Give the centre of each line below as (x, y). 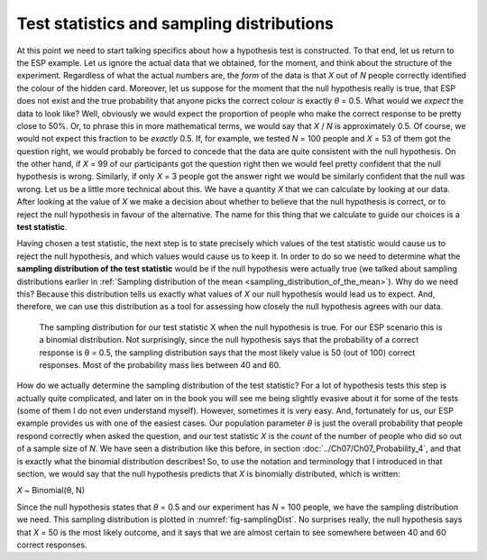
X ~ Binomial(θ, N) (51, 491)
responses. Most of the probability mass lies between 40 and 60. (160, 364)
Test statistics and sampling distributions (175, 23)
